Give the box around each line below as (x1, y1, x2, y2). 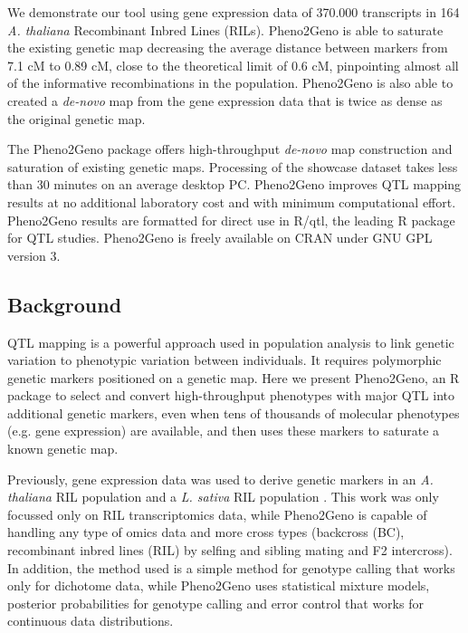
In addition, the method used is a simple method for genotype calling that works (7, 558, 455, 577)
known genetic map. (7, 439, 119, 458)
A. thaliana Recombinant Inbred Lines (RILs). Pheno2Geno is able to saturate (7, 20, 444, 39)
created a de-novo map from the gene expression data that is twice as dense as (7, 91, 443, 110)
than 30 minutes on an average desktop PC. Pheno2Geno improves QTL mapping (7, 175, 462, 194)
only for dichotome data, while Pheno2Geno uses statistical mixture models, (7, 576, 430, 595)
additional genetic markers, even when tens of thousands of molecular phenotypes (7, 403, 460, 422)
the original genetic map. (7, 109, 146, 128)
